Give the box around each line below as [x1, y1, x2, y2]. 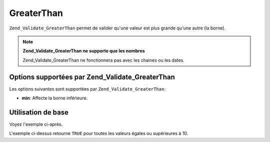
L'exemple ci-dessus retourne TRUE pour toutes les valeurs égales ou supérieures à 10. [9, 130, 188, 136]
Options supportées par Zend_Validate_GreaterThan [9, 72, 175, 81]
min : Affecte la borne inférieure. [21, 95, 88, 101]
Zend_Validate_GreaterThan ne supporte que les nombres [22, 48, 145, 54]
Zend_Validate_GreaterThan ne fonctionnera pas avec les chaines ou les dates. [22, 57, 184, 63]
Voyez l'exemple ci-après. [9, 121, 63, 127]
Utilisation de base [9, 108, 69, 116]
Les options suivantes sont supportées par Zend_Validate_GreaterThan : [9, 85, 166, 92]
